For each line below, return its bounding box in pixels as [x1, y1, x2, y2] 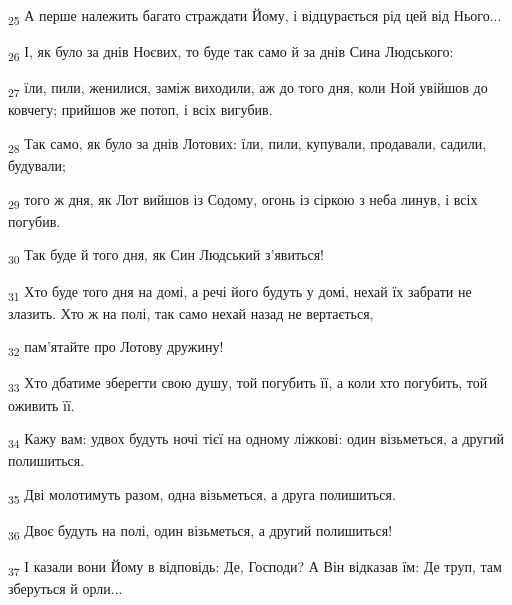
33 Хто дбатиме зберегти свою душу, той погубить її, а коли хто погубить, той [8, 372, 488, 396]
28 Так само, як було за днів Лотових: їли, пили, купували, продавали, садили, [8, 132, 487, 156]
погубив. [8, 210, 61, 231]
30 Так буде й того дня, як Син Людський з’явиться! [8, 244, 324, 268]
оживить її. [8, 394, 75, 415]
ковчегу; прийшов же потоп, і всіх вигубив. [8, 99, 273, 120]
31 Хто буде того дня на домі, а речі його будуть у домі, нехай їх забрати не [8, 280, 472, 304]
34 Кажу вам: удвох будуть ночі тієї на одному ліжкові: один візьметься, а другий [8, 428, 505, 451]
